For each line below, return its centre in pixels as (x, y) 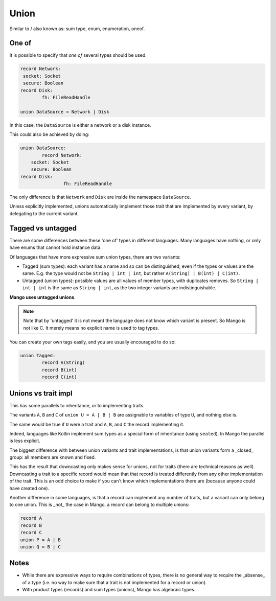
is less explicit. (25, 441)
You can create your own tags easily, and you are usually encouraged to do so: (93, 342)
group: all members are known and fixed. (53, 457)
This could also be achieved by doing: (49, 134)
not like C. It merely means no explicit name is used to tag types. (91, 328)
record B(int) (59, 370)
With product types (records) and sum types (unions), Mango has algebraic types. (109, 590)
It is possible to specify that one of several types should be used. (78, 55)
